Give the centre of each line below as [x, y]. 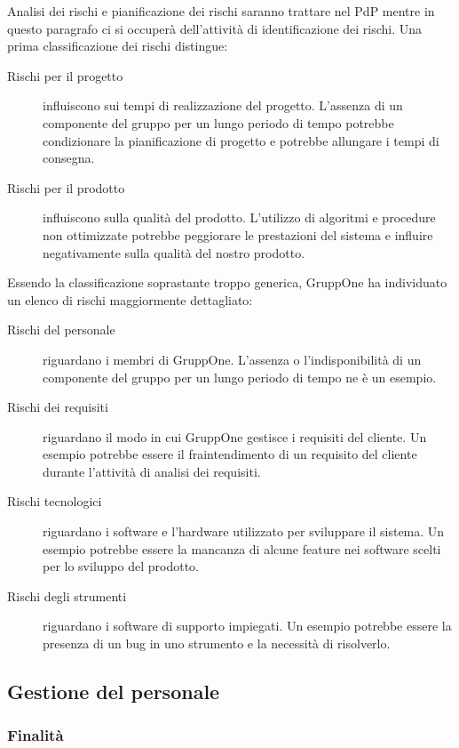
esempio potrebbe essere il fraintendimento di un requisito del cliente [230, 454]
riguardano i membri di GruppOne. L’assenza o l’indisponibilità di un [232, 359]
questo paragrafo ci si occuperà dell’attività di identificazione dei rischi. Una [215, 28]
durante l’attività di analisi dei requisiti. [152, 471]
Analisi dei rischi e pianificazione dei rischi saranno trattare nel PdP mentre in [221, 11]
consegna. [69, 158]
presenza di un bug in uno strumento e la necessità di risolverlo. [217, 643]
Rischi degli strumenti [67, 595]
